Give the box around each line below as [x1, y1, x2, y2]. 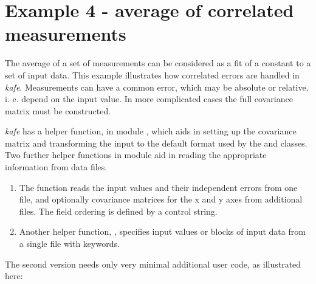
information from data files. [5, 161, 108, 173]
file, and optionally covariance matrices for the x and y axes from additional [19, 193, 303, 206]
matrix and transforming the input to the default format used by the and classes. [5, 136, 307, 149]
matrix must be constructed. [5, 104, 111, 117]
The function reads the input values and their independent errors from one [19, 181, 298, 193]
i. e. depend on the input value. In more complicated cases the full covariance [5, 92, 293, 105]
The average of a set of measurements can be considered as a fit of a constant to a [5, 57, 311, 69]
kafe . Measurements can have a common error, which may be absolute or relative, [5, 80, 309, 93]
